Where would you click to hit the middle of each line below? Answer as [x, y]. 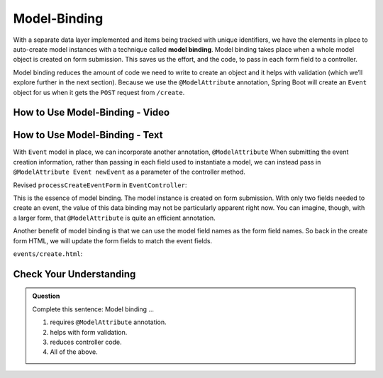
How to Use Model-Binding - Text [88, 135]
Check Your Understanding [74, 274]
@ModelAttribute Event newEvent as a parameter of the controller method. [129, 172]
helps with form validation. [89, 332]
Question [46, 296]
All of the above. [74, 352]
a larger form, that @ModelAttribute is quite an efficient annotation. [114, 218]
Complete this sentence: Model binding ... [93, 309]
